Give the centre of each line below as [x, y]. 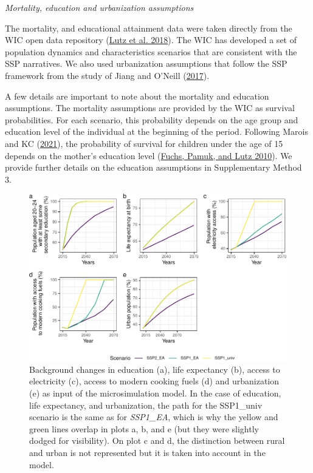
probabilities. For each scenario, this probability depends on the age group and [152, 119]
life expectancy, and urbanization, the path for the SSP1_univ [146, 405]
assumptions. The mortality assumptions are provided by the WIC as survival [150, 108]
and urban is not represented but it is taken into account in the [147, 453]
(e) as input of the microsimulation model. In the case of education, [155, 393]
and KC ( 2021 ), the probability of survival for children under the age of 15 [144, 143]
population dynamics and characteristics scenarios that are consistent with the [151, 51]
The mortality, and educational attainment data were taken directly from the [149, 28]
